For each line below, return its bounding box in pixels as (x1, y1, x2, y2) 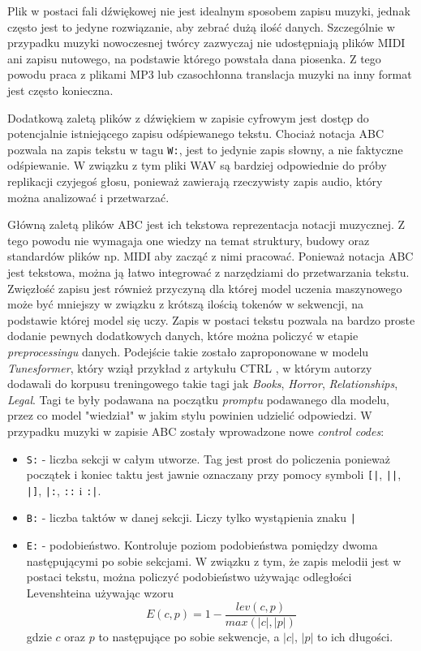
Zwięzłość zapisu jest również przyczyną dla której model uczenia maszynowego (7, 279, 402, 296)
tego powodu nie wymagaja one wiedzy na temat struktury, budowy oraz (7, 231, 370, 248)
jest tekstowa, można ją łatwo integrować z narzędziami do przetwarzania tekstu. (7, 263, 410, 280)
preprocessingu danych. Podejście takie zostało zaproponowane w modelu (7, 343, 369, 360)
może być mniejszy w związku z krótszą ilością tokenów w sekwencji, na (7, 295, 363, 313)
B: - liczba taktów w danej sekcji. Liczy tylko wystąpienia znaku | (26, 509, 356, 526)
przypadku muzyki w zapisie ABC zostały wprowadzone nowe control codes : (7, 422, 384, 439)
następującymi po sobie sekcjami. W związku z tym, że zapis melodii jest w (26, 552, 402, 569)
